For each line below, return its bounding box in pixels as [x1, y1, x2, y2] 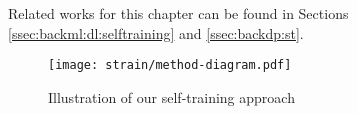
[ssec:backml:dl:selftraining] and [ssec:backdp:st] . [8, 22, 304, 43]
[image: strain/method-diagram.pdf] [48, 58, 292, 73]
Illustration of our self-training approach [48, 86, 295, 107]
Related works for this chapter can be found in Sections [8, 3, 349, 23]
